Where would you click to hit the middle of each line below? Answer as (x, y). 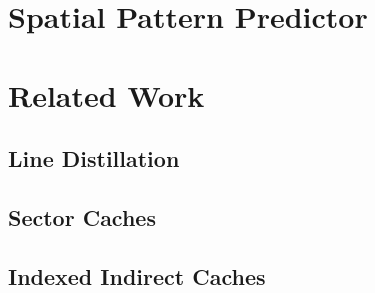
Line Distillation (94, 158)
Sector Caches (82, 216)
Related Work (106, 94)
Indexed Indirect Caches (137, 275)
